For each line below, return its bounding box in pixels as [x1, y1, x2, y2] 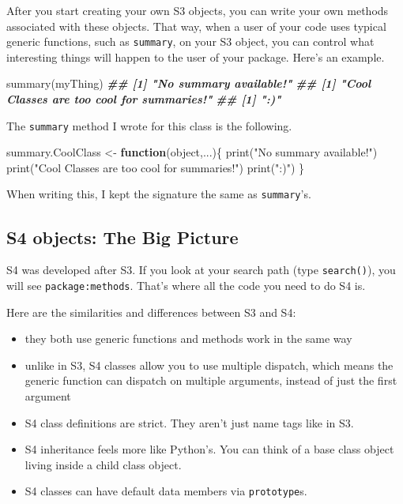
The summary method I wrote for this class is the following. [6, 117, 292, 134]
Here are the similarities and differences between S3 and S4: [6, 303, 296, 320]
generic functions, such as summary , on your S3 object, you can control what [6, 33, 375, 50]
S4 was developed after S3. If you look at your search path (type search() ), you [6, 261, 396, 278]
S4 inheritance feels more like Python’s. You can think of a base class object [24, 441, 394, 457]
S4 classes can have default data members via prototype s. [24, 483, 307, 499]
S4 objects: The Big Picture [6, 224, 239, 249]
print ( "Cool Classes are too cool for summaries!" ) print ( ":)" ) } [6, 159, 305, 175]
